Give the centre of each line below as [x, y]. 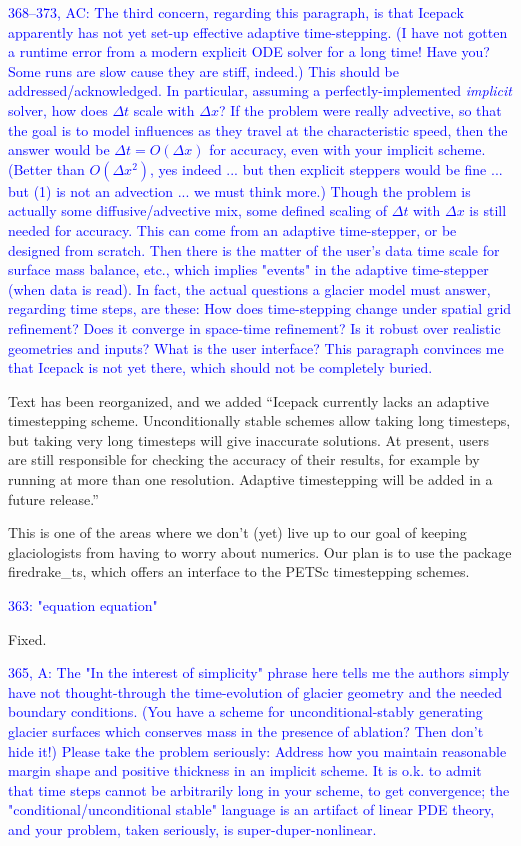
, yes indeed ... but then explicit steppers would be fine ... [326, 168]
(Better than [46, 168]
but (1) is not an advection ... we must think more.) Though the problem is [239, 190]
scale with [164, 109]
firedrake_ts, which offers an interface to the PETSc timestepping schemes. [239, 571]
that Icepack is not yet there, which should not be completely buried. [220, 367]
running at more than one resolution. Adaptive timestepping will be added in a [250, 479]
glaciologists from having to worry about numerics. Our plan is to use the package [260, 551]
